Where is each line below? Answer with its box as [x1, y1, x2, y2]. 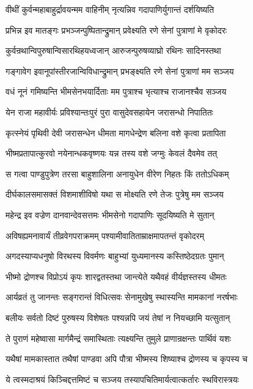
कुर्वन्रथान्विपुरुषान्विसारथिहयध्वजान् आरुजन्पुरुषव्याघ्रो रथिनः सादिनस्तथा [5, 44, 221, 57]
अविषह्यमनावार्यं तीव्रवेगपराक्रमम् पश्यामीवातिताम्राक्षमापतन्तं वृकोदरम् [5, 229, 204, 242]
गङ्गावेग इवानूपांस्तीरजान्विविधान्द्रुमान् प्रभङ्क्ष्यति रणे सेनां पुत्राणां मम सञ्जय [5, 64, 234, 77]
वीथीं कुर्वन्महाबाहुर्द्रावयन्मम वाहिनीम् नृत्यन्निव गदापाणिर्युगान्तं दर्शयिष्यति [5, 3, 215, 15]
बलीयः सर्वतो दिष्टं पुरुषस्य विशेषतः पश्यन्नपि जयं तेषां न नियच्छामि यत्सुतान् [5, 311, 230, 324]
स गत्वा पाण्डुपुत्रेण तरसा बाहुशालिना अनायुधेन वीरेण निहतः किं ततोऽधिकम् [5, 167, 229, 180]
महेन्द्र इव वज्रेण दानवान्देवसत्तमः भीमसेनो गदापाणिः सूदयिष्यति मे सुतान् [5, 208, 215, 221]
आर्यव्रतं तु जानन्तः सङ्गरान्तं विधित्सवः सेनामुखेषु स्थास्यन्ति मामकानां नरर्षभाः [5, 291, 238, 303]
